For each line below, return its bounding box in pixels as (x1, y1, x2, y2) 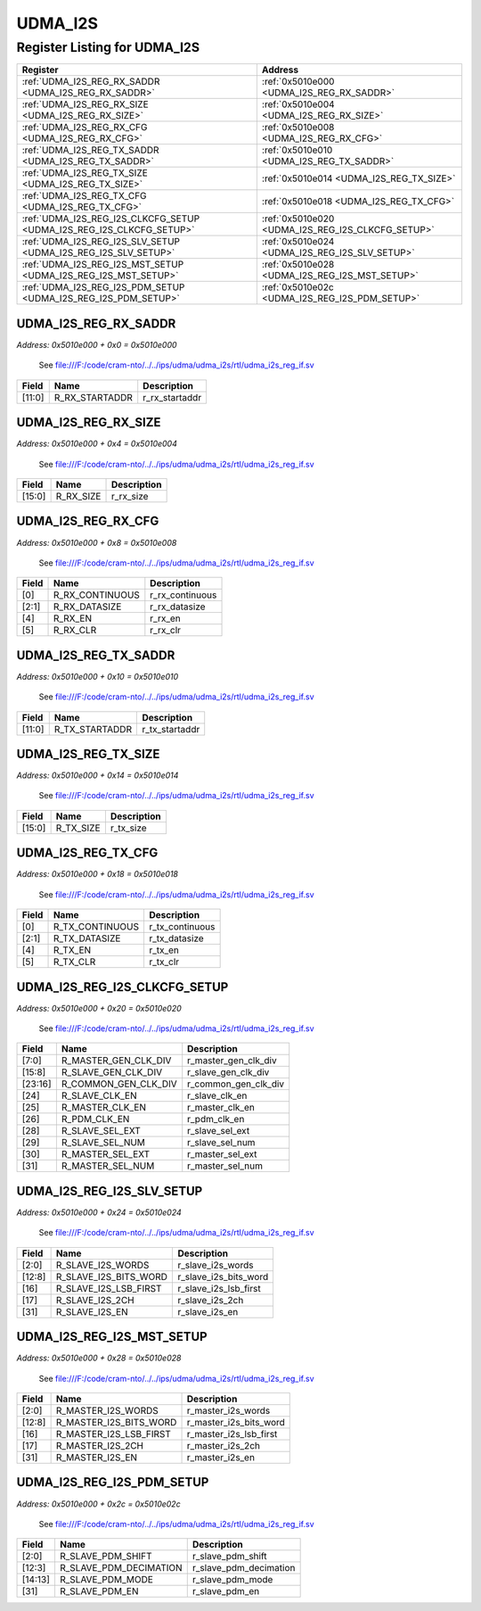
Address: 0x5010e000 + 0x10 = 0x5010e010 (16, 671, 179, 682)
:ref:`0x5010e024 (261, 235, 335, 248)
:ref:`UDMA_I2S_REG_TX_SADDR (21, 144, 159, 156)
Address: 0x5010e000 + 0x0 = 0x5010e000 (16, 339, 177, 350)
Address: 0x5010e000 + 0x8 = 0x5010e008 (16, 537, 177, 548)
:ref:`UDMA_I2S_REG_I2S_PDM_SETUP (21, 281, 185, 293)
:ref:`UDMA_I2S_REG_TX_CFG (21, 190, 147, 202)
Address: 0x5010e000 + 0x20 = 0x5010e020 (16, 1003, 182, 1013)
